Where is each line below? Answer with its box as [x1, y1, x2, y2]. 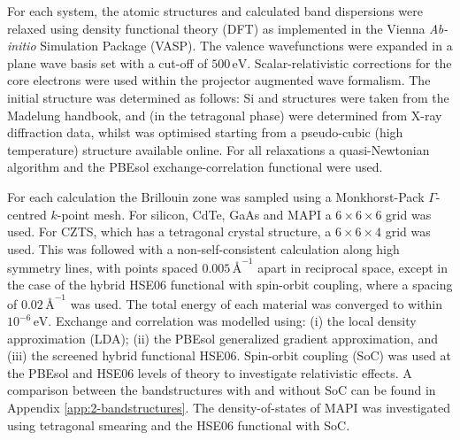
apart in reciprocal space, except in [257, 258, 448, 276]
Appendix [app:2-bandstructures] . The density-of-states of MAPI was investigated [7, 398, 450, 417]
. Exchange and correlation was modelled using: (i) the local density [48, 312, 417, 330]
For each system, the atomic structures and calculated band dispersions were [7, 2, 423, 19]
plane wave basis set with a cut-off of [7, 53, 208, 72]
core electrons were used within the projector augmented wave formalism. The [7, 71, 431, 89]
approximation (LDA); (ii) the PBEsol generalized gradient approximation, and [7, 328, 438, 347]
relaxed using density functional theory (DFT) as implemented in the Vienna [7, 19, 425, 37]
